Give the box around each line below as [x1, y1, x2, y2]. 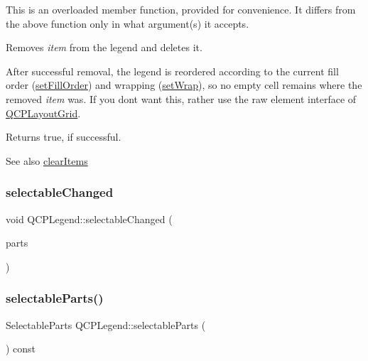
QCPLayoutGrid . [6, 105, 81, 120]
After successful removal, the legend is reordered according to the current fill [6, 63, 339, 78]
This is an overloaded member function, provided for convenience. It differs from [6, 2, 356, 16]
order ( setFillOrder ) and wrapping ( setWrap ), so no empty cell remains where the [6, 77, 362, 92]
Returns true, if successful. [6, 129, 121, 144]
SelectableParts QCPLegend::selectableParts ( [6, 317, 206, 332]
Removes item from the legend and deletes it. [6, 40, 202, 55]
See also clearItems [6, 153, 88, 168]
